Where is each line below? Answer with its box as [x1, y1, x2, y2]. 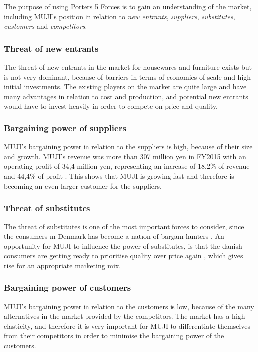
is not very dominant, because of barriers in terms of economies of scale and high [4, 71, 251, 82]
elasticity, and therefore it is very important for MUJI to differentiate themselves [4, 320, 250, 331]
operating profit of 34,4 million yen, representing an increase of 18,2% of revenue [4, 161, 250, 171]
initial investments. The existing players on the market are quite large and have [4, 81, 247, 92]
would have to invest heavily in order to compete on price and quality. [4, 101, 218, 111]
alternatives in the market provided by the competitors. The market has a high [4, 311, 245, 321]
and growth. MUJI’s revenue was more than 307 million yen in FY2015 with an [4, 151, 246, 161]
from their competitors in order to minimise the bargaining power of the [4, 330, 224, 341]
